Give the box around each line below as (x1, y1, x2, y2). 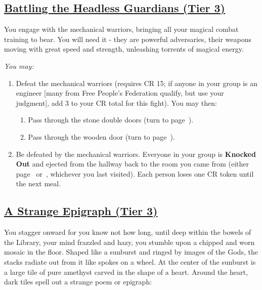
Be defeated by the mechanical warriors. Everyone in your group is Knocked (16, 148, 256, 159)
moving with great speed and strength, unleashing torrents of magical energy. (4, 44, 244, 54)
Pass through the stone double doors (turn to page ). (28, 114, 194, 125)
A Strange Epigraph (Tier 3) (4, 203, 158, 219)
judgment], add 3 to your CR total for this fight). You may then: (16, 97, 217, 108)
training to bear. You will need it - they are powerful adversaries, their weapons (4, 33, 251, 44)
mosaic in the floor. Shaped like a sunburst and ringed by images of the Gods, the (4, 246, 258, 257)
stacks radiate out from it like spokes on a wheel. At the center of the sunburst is (4, 256, 256, 267)
